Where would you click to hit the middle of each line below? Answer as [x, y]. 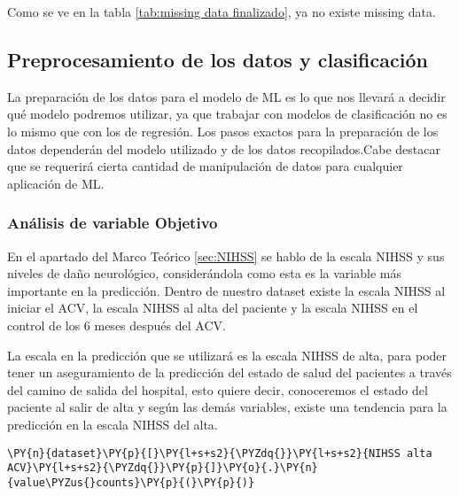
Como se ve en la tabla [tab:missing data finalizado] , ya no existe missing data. [222, 12]
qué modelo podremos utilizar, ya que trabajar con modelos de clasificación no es [227, 114]
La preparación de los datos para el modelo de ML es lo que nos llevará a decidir [226, 96]
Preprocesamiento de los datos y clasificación [218, 59]
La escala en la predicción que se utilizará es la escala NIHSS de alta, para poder [227, 355]
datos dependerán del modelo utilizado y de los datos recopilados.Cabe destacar [224, 148]
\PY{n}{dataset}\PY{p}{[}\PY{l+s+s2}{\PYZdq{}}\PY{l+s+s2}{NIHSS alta [220, 453]
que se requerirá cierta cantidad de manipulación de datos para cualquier [205, 166]
